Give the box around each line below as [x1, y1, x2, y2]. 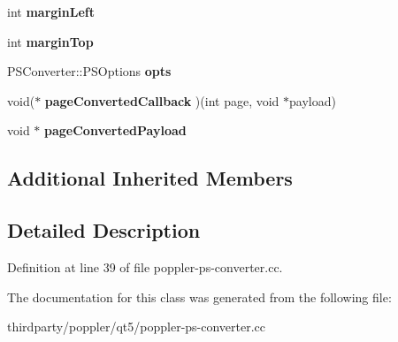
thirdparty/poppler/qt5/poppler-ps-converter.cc [7, 317, 266, 336]
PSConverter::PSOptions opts [7, 62, 172, 80]
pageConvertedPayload [44, 121, 187, 140]
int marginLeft [7, 3, 95, 20]
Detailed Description [7, 217, 201, 244]
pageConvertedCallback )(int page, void [44, 91, 279, 110]
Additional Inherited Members [7, 164, 293, 192]
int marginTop [7, 32, 94, 50]
